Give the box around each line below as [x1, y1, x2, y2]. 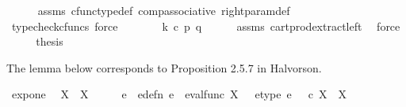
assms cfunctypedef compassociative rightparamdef [37, 2, 290, 18]
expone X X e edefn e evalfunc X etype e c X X [11, 86, 347, 102]
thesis [36, 33, 63, 50]
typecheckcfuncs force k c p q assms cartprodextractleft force [11, 17, 400, 34]
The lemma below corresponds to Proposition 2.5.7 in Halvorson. [6, 59, 322, 76]
